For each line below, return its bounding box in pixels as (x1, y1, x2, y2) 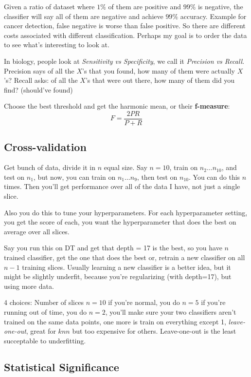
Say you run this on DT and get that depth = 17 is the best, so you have (4, 243, 222, 253)
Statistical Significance (4, 359, 119, 374)
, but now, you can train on (33, 171, 116, 182)
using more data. (4, 281, 54, 291)
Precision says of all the (4, 65, 74, 75)
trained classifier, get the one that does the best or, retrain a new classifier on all (4, 252, 245, 262)
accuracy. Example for (180, 11, 247, 21)
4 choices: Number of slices (4, 297, 84, 307)
